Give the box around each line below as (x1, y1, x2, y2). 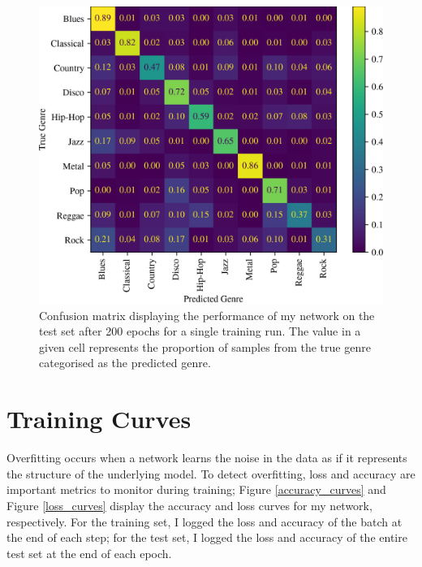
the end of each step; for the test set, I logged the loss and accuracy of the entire (6, 529, 407, 546)
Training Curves (6, 402, 192, 435)
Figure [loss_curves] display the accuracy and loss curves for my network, (6, 496, 372, 513)
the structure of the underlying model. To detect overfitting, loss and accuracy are (6, 465, 416, 482)
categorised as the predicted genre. (39, 354, 211, 371)
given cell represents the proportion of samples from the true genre (39, 338, 371, 355)
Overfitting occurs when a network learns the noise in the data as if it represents (6, 449, 407, 466)
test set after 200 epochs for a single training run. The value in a (39, 322, 361, 340)
